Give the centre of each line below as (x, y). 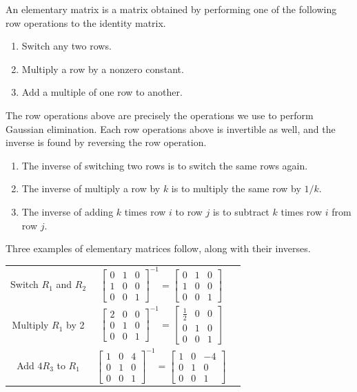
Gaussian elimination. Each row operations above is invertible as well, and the (171, 128)
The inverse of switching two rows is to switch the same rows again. (165, 165)
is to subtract (241, 211)
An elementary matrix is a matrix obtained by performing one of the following (171, 9)
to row (189, 211)
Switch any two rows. (67, 46)
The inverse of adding (68, 211)
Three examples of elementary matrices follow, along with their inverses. (158, 248)
